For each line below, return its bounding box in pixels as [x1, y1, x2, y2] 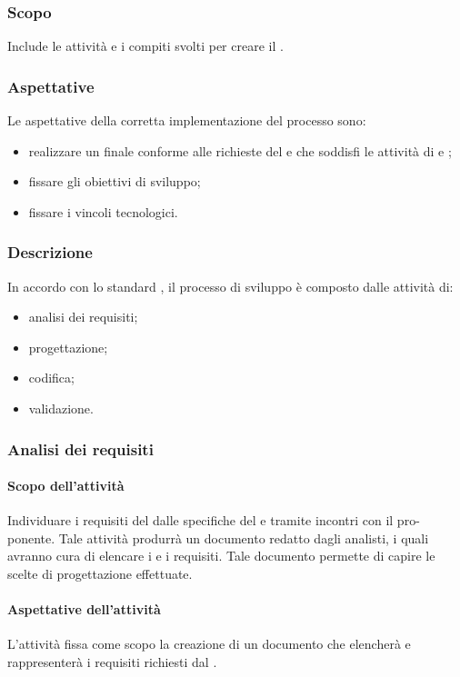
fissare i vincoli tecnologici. [28, 202, 178, 221]
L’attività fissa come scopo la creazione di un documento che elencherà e [7, 634, 411, 653]
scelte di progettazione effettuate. [7, 564, 193, 583]
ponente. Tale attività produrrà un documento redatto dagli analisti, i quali [7, 528, 429, 547]
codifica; [28, 368, 75, 387]
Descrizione [7, 241, 93, 264]
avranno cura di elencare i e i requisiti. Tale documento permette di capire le [7, 546, 435, 565]
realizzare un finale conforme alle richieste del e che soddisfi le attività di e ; [28, 141, 452, 160]
